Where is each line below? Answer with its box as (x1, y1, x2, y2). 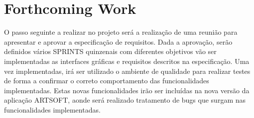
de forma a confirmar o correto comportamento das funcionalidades (4, 75, 209, 86)
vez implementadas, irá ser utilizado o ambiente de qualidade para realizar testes (4, 65, 251, 76)
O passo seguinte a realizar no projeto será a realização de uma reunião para (4, 27, 238, 37)
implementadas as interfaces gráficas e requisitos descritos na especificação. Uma (4, 56, 250, 66)
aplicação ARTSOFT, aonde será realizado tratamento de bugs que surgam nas (4, 95, 246, 105)
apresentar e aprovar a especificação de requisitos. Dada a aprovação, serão (4, 36, 233, 47)
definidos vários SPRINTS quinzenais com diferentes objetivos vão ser (4, 46, 217, 57)
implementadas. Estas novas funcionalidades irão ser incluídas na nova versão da (4, 85, 250, 95)
